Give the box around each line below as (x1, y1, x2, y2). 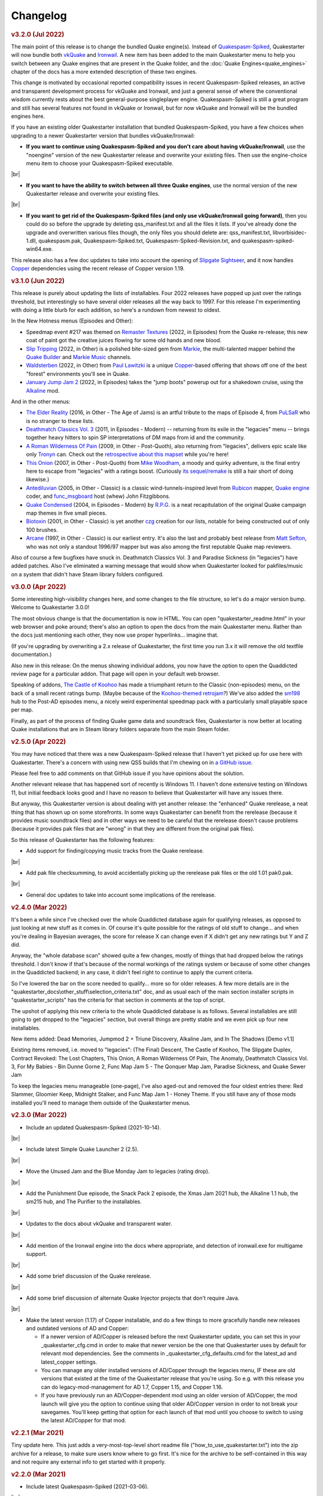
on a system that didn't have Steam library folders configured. (11, 570, 164, 577)
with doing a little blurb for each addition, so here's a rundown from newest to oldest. (11, 306, 221, 314)
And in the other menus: (11, 398, 71, 405)
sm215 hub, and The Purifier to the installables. (26, 1198, 142, 1205)
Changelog (11, 9, 67, 22)
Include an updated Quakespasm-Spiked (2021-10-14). (26, 1124, 161, 1131)
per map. (11, 706, 33, 713)
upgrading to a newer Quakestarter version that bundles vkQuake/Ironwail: (11, 132, 196, 139)
